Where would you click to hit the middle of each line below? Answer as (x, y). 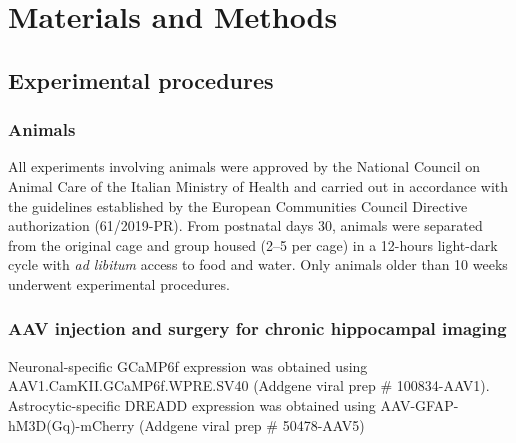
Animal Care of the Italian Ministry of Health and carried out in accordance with (258, 185)
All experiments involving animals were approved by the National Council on (244, 166)
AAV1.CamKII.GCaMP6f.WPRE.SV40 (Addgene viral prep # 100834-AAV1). (249, 385)
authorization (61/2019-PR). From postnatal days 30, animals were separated (245, 225)
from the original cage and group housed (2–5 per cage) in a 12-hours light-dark (253, 244)
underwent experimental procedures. (119, 283)
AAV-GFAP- (419, 404)
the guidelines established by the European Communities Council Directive (238, 205)
